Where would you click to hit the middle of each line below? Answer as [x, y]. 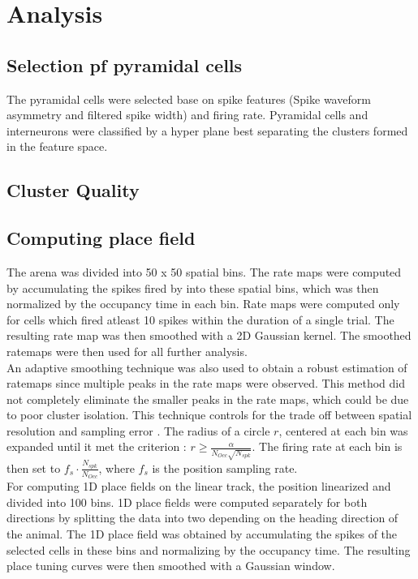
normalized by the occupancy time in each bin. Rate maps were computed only [203, 304]
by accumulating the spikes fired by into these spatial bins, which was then [193, 287]
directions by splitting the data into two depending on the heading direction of [203, 518]
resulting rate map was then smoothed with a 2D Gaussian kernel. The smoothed [209, 335]
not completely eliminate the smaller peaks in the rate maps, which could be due [208, 399]
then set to [34, 467]
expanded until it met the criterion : [97, 446]
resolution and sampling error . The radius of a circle [138, 430]
